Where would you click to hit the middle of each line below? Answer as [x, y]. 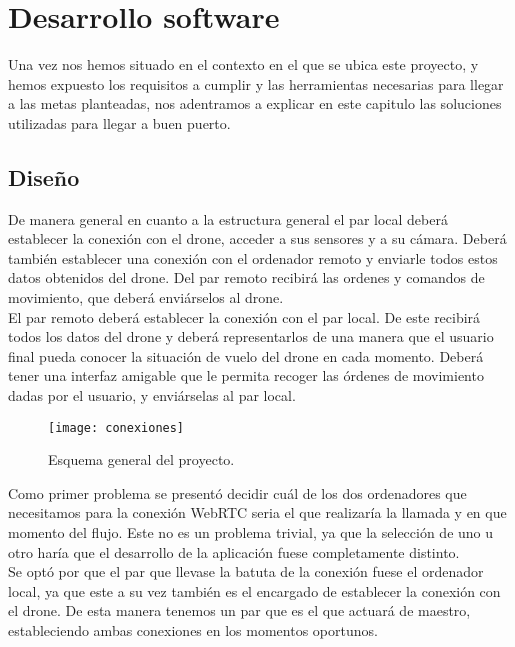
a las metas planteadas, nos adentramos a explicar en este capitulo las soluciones [255, 103]
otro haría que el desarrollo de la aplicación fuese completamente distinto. [234, 551]
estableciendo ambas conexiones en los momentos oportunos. [193, 630]
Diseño [44, 176]
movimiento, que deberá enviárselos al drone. [146, 297]
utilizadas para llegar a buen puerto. [119, 122]
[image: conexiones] [116, 427]
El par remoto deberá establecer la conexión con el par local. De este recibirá [244, 316]
